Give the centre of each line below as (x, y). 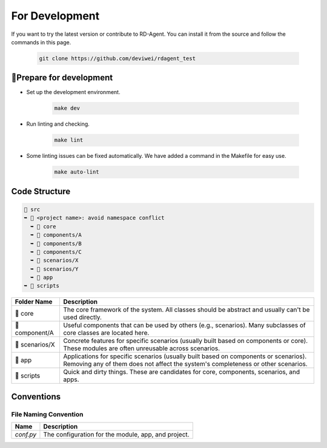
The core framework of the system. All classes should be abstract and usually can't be (187, 310)
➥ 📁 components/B (56, 243)
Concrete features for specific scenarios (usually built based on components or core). (186, 341)
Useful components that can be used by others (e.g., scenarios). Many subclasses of (184, 325)
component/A (34, 333)
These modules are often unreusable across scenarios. (142, 348)
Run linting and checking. (58, 124)
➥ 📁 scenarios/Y (54, 269)
